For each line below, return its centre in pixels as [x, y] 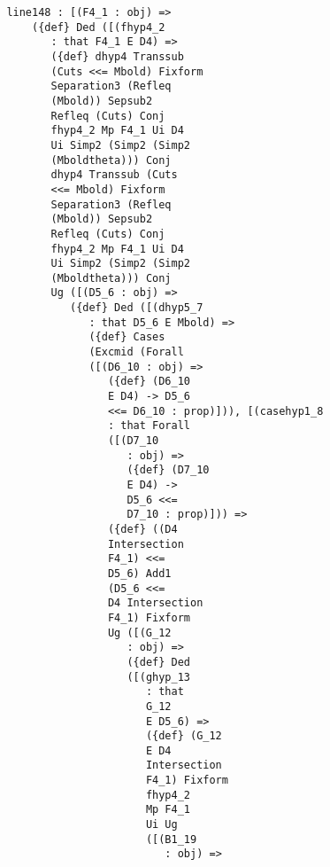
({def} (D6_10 [149, 382]
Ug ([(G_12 [139, 633]
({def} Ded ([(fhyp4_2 [99, 27]
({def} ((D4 [142, 529]
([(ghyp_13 [158, 677]
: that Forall [149, 426]
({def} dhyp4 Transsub [117, 56]
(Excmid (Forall [136, 352]
